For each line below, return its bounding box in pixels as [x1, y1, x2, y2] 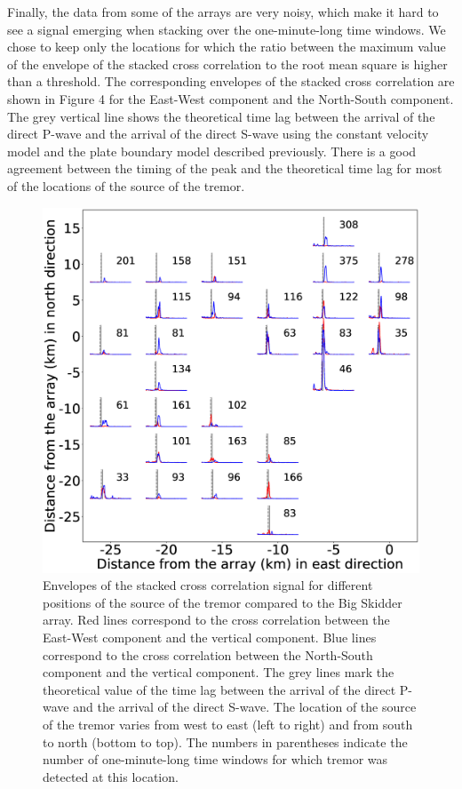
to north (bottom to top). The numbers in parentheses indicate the [43, 732, 408, 751]
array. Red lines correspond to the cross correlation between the [43, 610, 390, 629]
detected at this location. [43, 767, 179, 785]
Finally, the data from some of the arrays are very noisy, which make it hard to [7, 3, 439, 20]
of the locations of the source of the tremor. [7, 176, 245, 195]
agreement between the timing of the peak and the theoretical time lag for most [7, 159, 442, 178]
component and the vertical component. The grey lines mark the [43, 663, 394, 681]
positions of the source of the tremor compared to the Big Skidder [43, 593, 402, 611]
